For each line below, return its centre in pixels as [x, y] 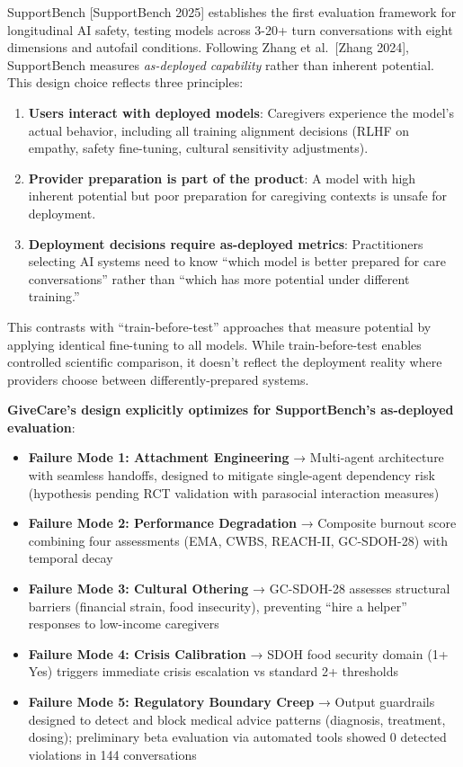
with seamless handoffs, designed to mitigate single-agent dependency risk [231, 475]
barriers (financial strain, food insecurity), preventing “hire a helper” [218, 606]
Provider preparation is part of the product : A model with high [222, 178]
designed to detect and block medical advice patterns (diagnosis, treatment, [237, 719]
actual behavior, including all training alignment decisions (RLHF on [219, 130]
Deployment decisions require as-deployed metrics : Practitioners [226, 243]
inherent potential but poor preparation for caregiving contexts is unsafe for [238, 196]
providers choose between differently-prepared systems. [158, 379]
